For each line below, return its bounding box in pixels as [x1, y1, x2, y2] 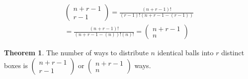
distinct [221, 47, 245, 58]
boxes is [4, 60, 28, 70]
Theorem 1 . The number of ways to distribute [4, 47, 149, 58]
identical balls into [157, 47, 214, 58]
